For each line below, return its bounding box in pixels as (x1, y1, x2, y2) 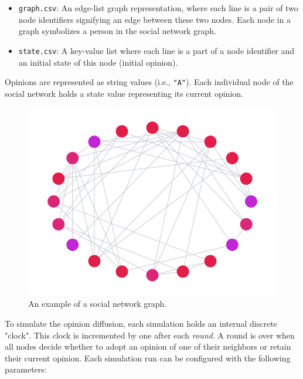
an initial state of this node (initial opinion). (18, 56, 178, 68)
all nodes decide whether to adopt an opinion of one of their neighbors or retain (5, 340, 291, 353)
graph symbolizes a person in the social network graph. (18, 25, 217, 37)
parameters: (5, 363, 47, 375)
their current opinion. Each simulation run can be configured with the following (5, 351, 291, 364)
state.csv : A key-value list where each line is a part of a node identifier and (18, 44, 295, 56)
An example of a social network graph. (28, 297, 167, 310)
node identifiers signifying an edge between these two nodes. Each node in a (18, 13, 291, 25)
